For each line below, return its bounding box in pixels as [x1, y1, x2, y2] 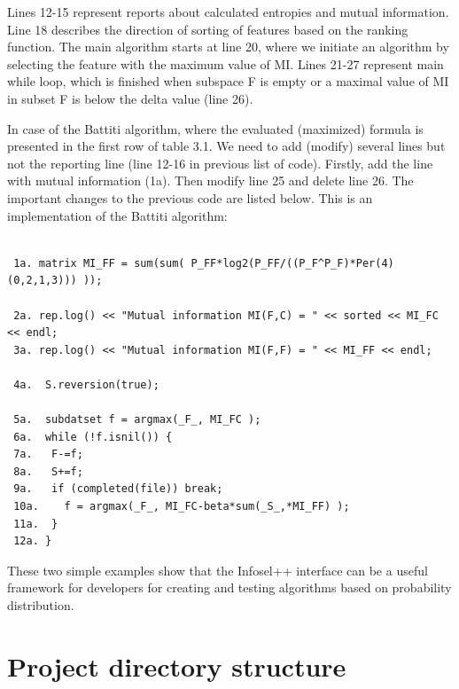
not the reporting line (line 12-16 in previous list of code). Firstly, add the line [7, 153, 433, 172]
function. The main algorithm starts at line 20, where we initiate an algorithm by [7, 37, 449, 56]
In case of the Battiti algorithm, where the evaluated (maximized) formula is [7, 119, 424, 137]
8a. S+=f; [13, 465, 83, 478]
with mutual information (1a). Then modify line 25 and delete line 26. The [7, 171, 414, 190]
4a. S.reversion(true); [13, 378, 159, 391]
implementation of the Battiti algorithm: [7, 206, 228, 224]
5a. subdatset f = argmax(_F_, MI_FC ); [13, 413, 261, 427]
